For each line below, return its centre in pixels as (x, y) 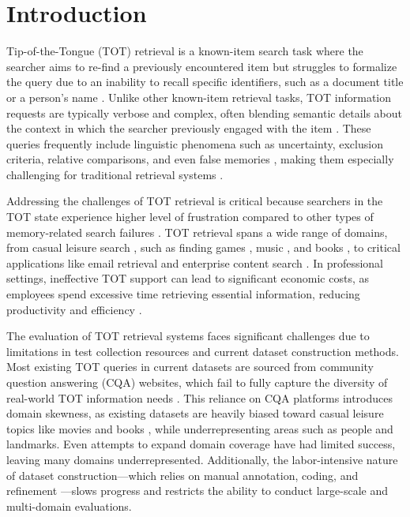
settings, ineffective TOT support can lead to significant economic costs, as (188, 278)
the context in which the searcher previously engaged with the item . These (189, 128)
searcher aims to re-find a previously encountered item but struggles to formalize (202, 66)
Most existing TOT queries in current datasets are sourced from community (190, 367)
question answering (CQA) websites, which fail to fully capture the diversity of (197, 382)
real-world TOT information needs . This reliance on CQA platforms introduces (200, 397)
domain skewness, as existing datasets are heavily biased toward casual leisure (195, 413)
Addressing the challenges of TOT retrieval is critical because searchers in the (195, 201)
